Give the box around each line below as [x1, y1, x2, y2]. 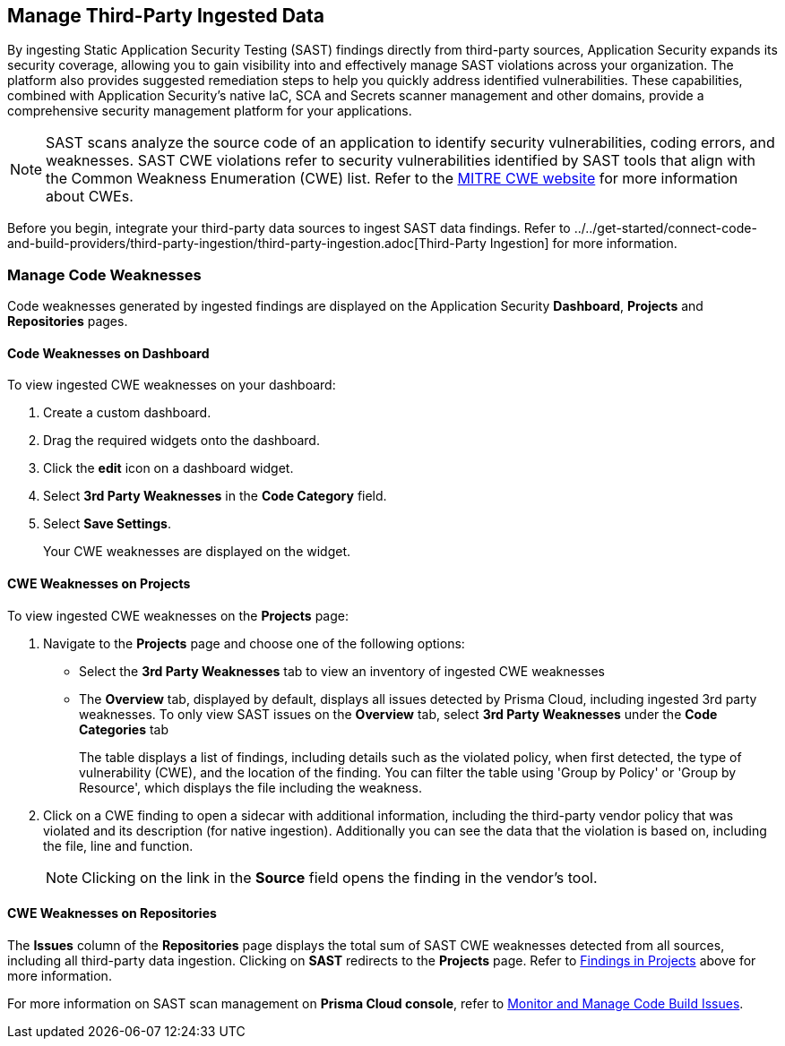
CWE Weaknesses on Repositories [7, 905, 217, 922]
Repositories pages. [7, 313, 128, 330]
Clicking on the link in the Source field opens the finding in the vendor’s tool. [82, 868, 598, 887]
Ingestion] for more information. [489, 236, 677, 252]
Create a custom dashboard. [43, 405, 211, 421]
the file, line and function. [43, 837, 194, 853]
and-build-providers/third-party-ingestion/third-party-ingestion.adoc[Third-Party [7, 236, 487, 252]
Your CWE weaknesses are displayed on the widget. [43, 544, 351, 560]
